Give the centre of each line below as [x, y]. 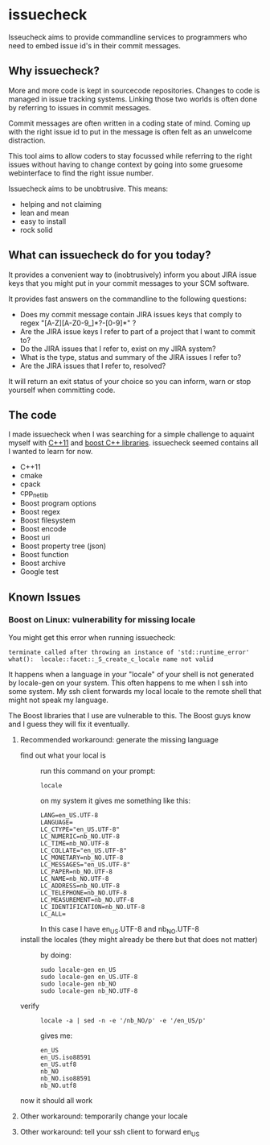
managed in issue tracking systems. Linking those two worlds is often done [133, 99]
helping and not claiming [61, 204]
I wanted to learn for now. [51, 452]
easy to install [43, 221]
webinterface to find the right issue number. [81, 173]
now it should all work [56, 1100]
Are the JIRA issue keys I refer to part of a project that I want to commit [137, 331]
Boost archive [43, 563]
